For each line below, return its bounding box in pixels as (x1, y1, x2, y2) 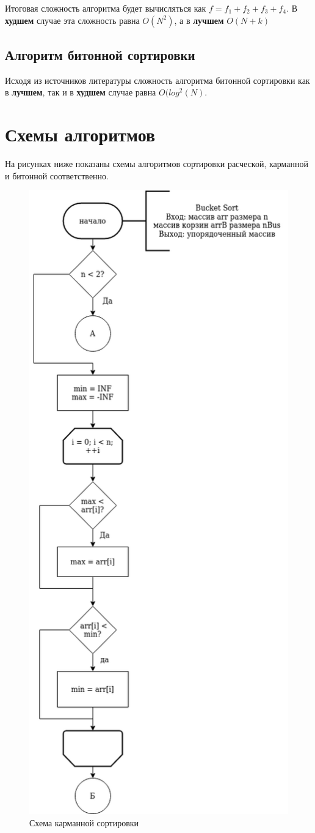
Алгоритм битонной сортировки (5, 45, 195, 64)
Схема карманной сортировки (29, 816, 139, 829)
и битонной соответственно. (5, 169, 109, 182)
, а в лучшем (174, 13, 224, 26)
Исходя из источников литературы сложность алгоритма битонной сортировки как (5, 73, 310, 86)
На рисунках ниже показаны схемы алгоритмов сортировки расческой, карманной (5, 157, 309, 170)
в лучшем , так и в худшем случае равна (5, 86, 156, 99)
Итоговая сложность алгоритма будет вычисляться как (5, 2, 206, 14)
